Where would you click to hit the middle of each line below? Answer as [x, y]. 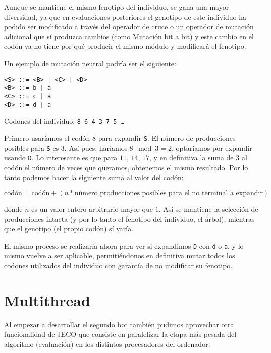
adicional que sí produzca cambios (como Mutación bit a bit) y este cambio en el [129, 36]
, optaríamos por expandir [212, 148]
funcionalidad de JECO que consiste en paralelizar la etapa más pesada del [120, 334]
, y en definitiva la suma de [192, 158]
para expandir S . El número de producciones [167, 137]
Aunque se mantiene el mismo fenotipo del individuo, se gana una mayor [117, 7]
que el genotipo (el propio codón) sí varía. [69, 229]
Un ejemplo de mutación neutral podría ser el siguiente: [90, 63]
